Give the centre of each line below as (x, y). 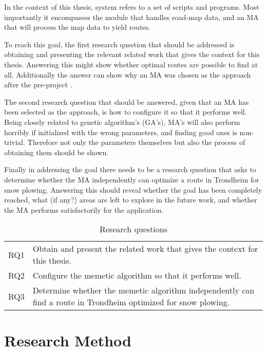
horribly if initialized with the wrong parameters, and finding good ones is (121, 132)
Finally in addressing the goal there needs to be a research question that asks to (130, 169)
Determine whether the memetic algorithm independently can (144, 290)
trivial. (15, 142)
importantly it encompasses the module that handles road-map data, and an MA (131, 17)
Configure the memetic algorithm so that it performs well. (137, 275)
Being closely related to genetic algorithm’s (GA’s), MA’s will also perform (122, 122)
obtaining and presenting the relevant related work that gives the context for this (132, 54)
